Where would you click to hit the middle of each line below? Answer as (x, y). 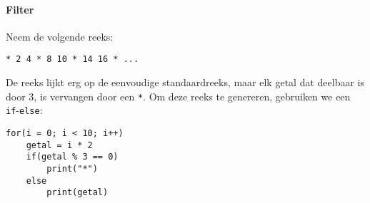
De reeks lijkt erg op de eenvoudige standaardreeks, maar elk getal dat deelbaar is (185, 82)
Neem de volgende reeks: (60, 36)
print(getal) (77, 193)
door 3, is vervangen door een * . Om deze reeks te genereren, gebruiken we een (178, 96)
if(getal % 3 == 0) (72, 157)
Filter (20, 9)
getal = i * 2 (59, 145)
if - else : (24, 110)
